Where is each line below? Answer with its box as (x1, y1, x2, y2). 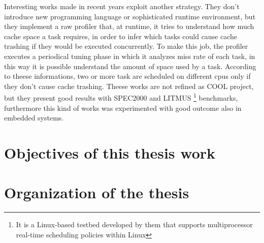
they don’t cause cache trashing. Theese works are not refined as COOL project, (4, 80, 254, 91)
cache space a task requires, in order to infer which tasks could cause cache (4, 31, 238, 41)
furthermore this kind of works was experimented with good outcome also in (4, 102, 242, 113)
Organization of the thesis (4, 182, 189, 203)
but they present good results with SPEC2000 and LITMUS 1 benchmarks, (4, 91, 238, 103)
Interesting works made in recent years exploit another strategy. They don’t (4, 1, 240, 11)
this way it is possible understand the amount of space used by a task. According (4, 60, 256, 71)
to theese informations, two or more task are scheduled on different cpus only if (4, 71, 251, 81)
